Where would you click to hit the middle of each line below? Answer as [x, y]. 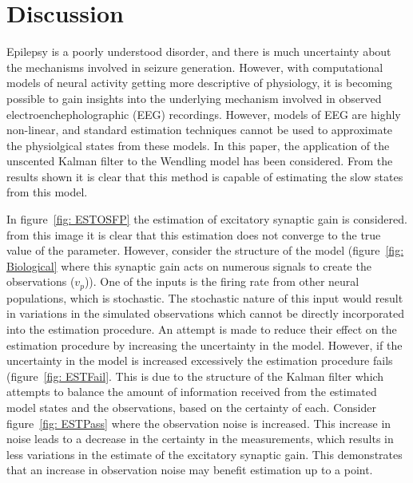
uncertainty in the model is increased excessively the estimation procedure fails [200, 360]
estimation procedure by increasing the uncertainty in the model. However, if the [205, 344]
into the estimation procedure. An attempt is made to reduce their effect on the [202, 329]
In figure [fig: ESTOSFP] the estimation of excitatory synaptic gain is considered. [207, 219]
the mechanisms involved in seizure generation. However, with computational [195, 67]
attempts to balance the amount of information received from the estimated [192, 392]
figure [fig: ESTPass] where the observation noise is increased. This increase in [199, 423]
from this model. [47, 192]
